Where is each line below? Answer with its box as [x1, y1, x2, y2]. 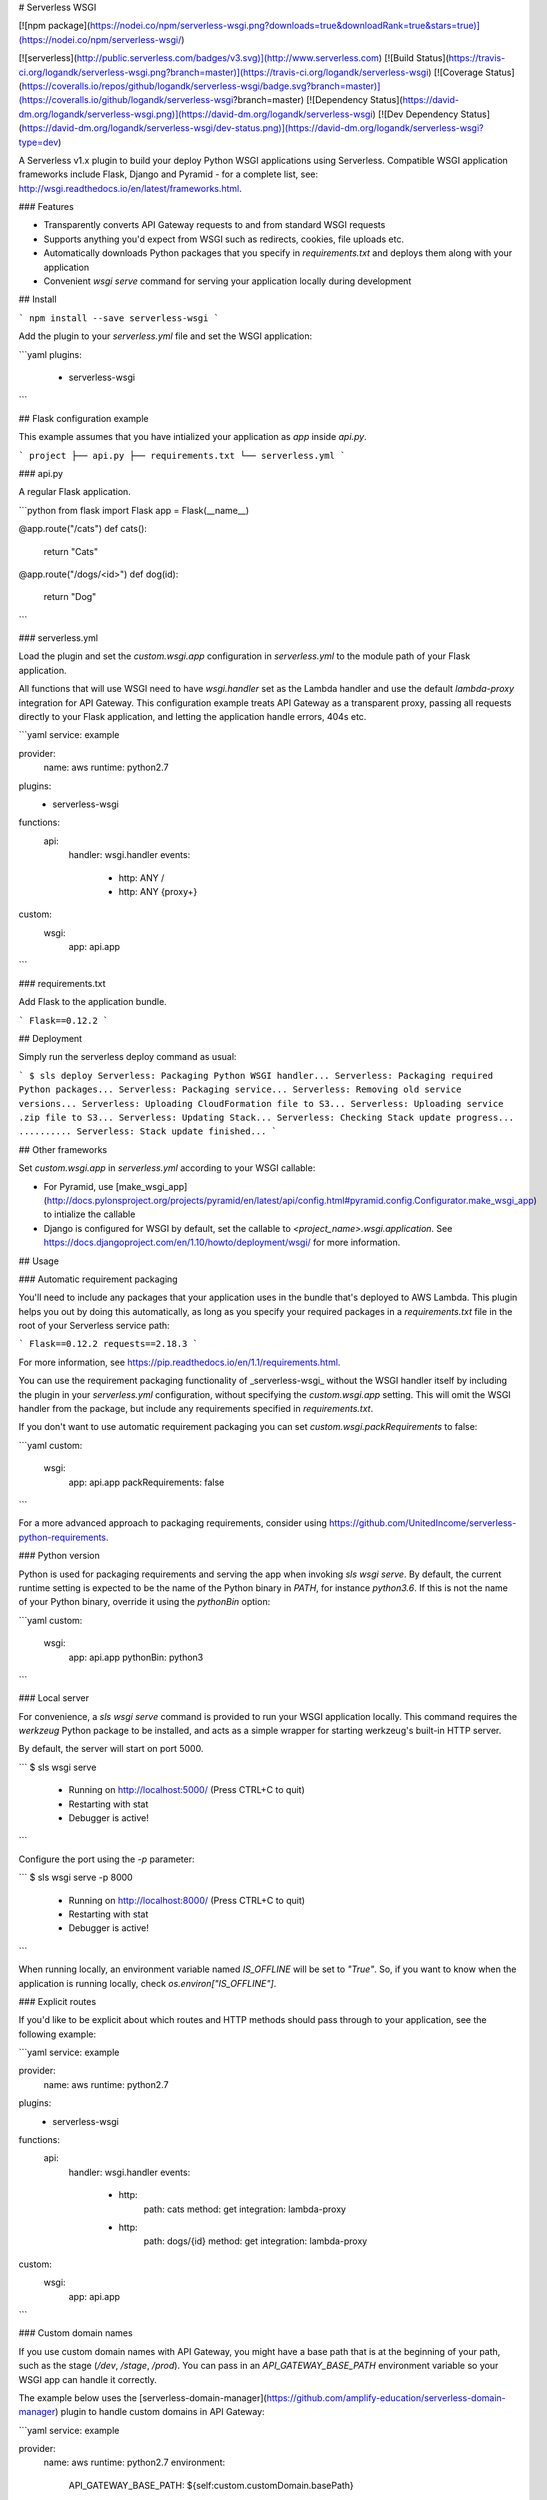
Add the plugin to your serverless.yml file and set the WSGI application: [18, 330, 313, 342]
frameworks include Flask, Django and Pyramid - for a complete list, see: [18, 168, 319, 180]
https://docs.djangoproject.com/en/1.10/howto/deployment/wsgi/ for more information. [43, 1236, 401, 1249]
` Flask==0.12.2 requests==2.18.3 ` [18, 1338, 199, 1350]
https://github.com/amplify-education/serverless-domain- [266, 2391, 507, 2404]
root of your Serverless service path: [18, 1320, 170, 1332]
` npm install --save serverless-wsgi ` [18, 312, 220, 324]
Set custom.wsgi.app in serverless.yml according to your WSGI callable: [18, 1162, 316, 1174]
